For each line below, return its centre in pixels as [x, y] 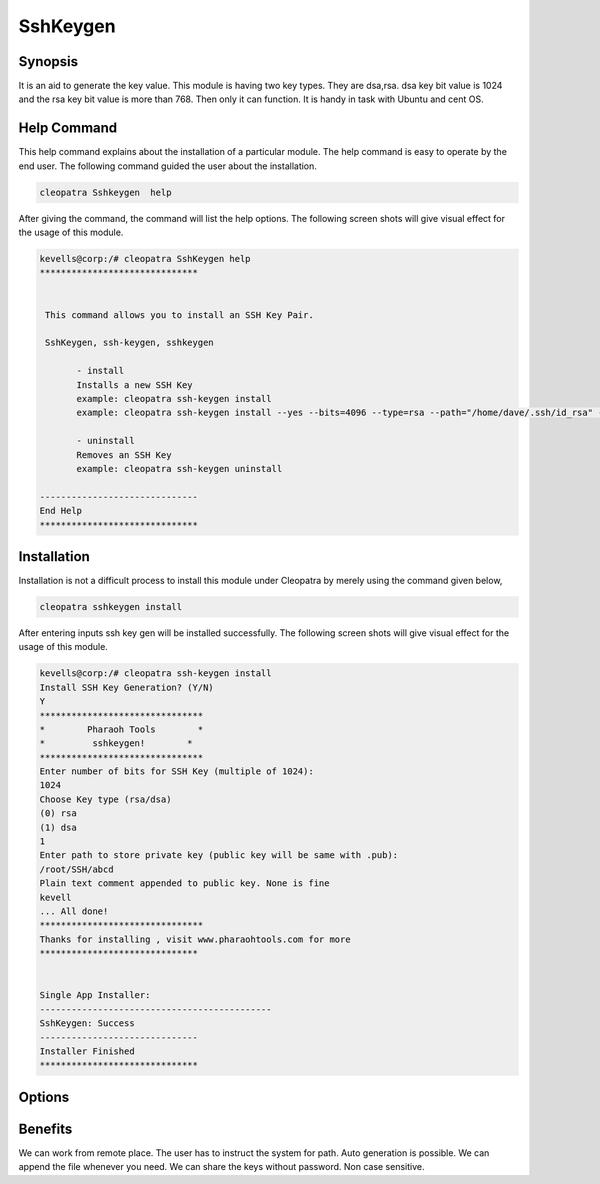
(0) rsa [58, 813]
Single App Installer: [95, 995]
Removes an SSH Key [124, 454]
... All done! [74, 911]
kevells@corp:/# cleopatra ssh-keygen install [155, 673]
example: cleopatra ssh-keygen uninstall [179, 468]
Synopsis [48, 61]
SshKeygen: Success [87, 1023]
